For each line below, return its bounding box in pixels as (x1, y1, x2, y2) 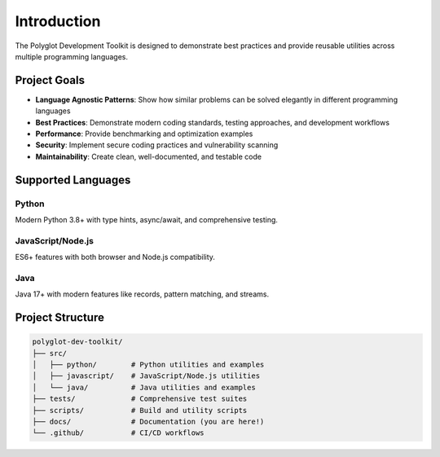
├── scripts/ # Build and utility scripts (32, 406, 248, 415)
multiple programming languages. (15, 51, 129, 61)
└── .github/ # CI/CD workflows (32, 428, 205, 437)
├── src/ (32, 349, 68, 358)
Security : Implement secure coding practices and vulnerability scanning (35, 140, 279, 150)
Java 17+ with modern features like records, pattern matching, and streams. (15, 289, 269, 299)
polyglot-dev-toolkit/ (32, 337, 123, 346)
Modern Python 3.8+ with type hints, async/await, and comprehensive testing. (15, 214, 279, 224)
